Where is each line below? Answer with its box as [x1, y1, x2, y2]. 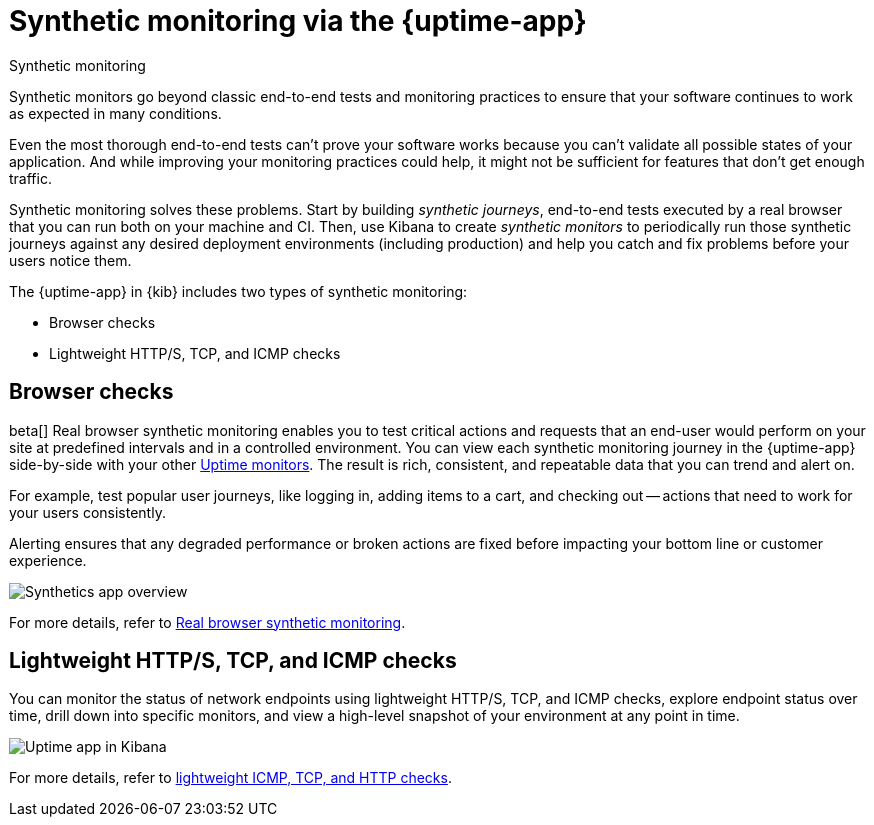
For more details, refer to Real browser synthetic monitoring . [9, 613, 406, 631]
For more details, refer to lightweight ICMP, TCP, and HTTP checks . [9, 769, 452, 787]
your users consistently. [9, 503, 166, 521]
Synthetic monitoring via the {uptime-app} [9, 4, 587, 38]
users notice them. [9, 251, 132, 269]
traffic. [9, 169, 52, 187]
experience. [9, 551, 87, 569]
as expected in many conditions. [9, 104, 222, 122]
